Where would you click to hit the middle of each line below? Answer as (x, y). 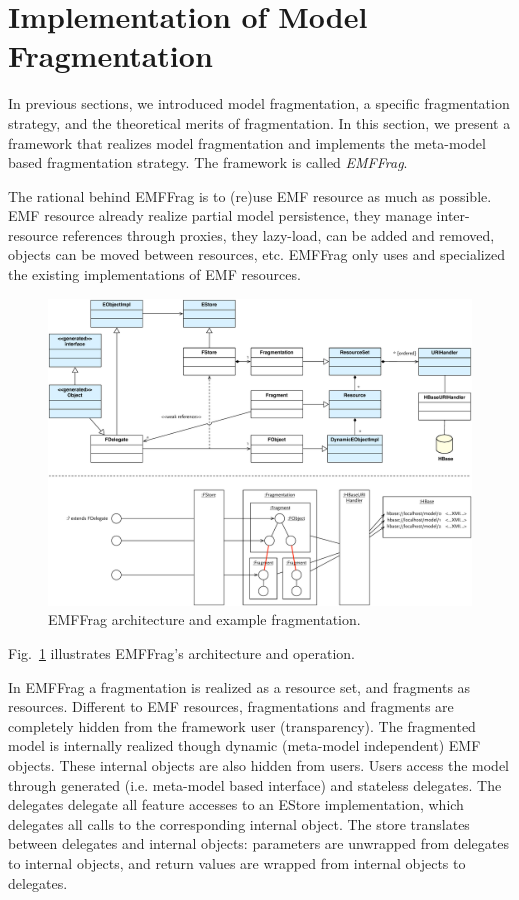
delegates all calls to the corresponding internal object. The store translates (239, 823)
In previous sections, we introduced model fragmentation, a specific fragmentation (259, 103)
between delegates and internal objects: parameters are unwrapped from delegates (259, 843)
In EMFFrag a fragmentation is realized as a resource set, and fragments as (239, 686)
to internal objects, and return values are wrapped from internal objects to (237, 863)
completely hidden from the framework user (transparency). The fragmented (242, 725)
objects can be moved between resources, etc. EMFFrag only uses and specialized (256, 254)
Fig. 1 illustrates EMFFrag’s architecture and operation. (181, 653)
